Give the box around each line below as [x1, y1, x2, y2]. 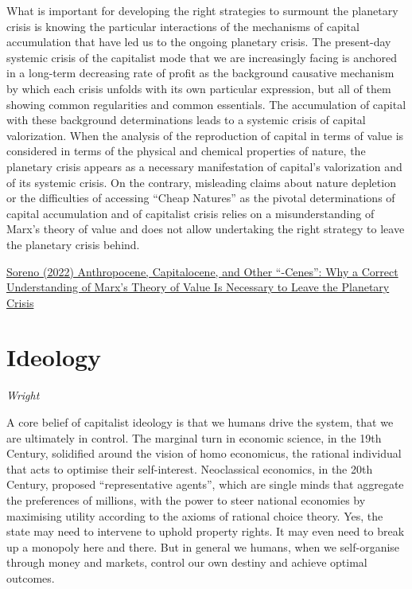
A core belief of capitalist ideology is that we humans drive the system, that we [6, 414, 394, 430]
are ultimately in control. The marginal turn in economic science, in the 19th [6, 429, 382, 446]
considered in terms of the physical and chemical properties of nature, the [6, 142, 366, 159]
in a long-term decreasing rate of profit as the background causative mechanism [6, 64, 395, 81]
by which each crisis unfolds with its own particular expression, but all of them [6, 80, 391, 96]
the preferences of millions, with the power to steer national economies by [6, 491, 366, 508]
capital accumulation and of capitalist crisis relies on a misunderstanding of [6, 205, 375, 221]
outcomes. [6, 569, 55, 586]
